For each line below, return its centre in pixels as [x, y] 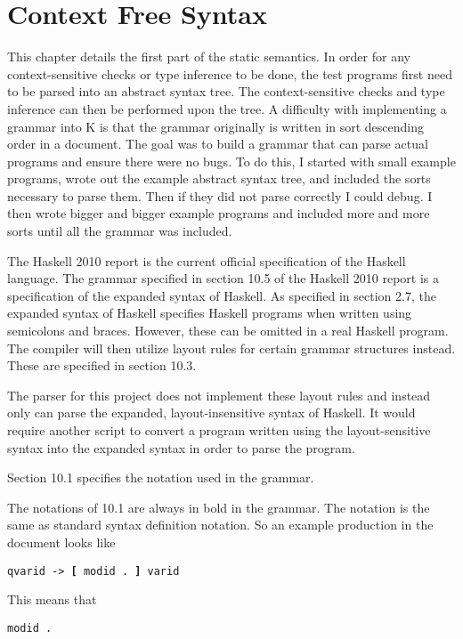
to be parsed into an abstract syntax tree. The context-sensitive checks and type [226, 91]
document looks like [61, 542]
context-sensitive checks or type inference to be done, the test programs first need [230, 73]
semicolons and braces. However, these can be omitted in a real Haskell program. [228, 331]
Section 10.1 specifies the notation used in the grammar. [161, 477]
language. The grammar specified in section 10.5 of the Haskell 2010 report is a [223, 278]
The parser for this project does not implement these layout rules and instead [219, 395]
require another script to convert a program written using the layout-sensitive [219, 430]
